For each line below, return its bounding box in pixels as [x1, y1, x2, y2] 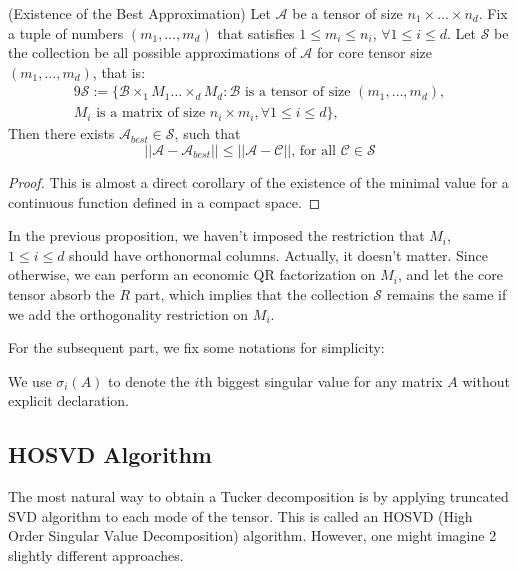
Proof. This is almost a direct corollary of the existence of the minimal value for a [8, 172, 509, 193]
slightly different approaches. [8, 544, 184, 565]
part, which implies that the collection [134, 284, 369, 304]
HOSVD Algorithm [8, 439, 212, 470]
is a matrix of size [96, 106, 206, 121]
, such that [174, 123, 241, 144]
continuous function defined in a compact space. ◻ [8, 191, 321, 212]
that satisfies [217, 22, 295, 43]
